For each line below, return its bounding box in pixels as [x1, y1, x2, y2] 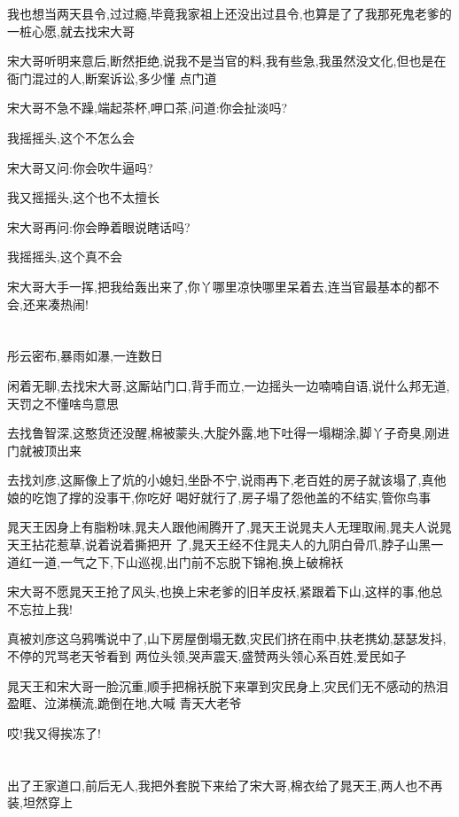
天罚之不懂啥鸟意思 [7, 393, 119, 412]
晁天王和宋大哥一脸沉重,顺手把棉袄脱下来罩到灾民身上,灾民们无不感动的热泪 [7, 676, 448, 695]
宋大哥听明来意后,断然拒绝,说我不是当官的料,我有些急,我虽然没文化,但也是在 [7, 51, 447, 70]
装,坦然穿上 [7, 793, 73, 812]
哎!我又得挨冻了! [7, 723, 101, 742]
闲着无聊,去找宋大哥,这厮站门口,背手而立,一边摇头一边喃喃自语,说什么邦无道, [7, 376, 450, 394]
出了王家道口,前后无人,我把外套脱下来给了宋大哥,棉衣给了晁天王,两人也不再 [7, 775, 443, 794]
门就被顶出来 [7, 440, 82, 459]
